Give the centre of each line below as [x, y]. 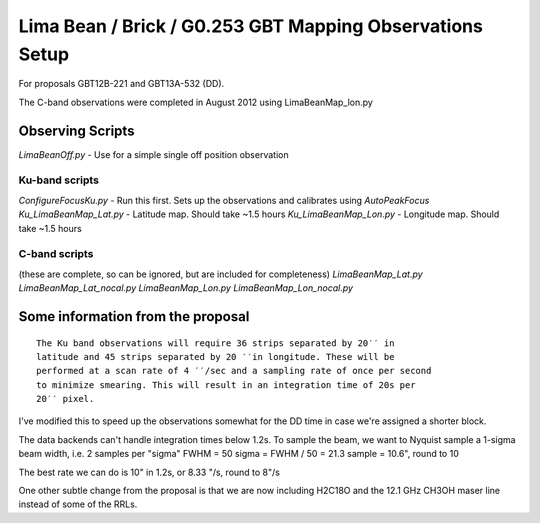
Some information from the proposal [134, 316]
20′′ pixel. [65, 399]
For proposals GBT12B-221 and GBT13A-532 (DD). [121, 84]
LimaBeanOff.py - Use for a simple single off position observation [153, 154]
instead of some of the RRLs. [78, 504]
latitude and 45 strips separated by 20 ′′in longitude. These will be [215, 356]
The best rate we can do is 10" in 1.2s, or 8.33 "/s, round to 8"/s [149, 472]
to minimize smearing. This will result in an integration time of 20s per [226, 384]
